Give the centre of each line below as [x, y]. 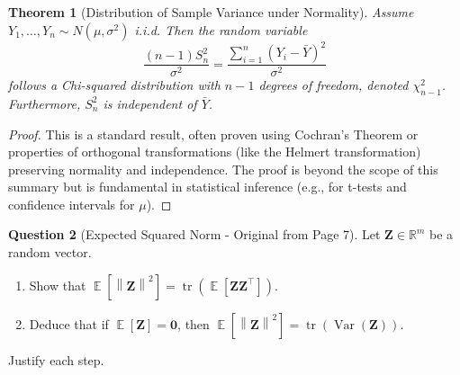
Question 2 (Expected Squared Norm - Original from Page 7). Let [194, 234]
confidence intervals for [72, 204]
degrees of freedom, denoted [334, 85]
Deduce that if [69, 323]
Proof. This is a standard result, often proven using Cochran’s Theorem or [213, 134]
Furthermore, [45, 103]
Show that [58, 285]
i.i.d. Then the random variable [221, 29]
